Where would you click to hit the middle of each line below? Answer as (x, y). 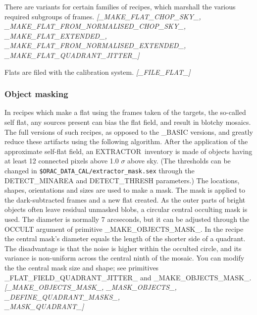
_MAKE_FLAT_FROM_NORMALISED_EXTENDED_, (95, 45)
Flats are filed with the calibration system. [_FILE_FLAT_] (98, 72)
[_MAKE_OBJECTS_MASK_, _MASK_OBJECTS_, (91, 287)
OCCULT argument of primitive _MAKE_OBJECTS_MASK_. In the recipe (124, 229)
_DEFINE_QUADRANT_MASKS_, (62, 296)
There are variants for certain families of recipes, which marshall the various (120, 6)
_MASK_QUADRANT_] (44, 306)
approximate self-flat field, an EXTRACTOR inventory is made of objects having (128, 151)
